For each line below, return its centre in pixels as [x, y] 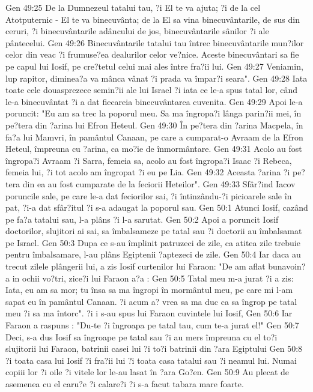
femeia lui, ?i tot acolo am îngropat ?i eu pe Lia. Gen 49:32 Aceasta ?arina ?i [148, 172]
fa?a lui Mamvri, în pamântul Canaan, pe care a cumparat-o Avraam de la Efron [154, 137]
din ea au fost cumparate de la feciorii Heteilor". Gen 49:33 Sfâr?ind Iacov [159, 183]
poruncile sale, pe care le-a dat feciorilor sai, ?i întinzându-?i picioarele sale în [149, 195]
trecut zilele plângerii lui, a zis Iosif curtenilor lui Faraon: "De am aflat [135, 266]
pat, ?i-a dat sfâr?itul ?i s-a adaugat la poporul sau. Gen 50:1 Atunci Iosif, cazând [157, 207]
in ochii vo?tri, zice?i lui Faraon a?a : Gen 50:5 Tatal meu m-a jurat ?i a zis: [153, 278]
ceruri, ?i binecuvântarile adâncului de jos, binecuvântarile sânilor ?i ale [137, 31]
